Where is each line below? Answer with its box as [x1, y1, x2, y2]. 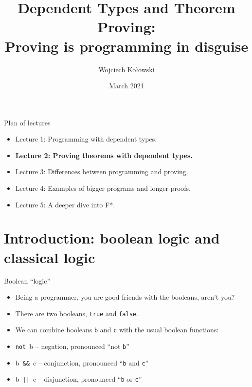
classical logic [4, 247, 95, 267]
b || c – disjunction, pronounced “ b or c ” [15, 374, 142, 384]
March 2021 [109, 81, 144, 91]
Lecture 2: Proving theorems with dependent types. [15, 150, 193, 160]
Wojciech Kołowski [98, 64, 155, 74]
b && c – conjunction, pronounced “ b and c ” [15, 357, 149, 367]
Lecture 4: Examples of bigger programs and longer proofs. [15, 183, 191, 193]
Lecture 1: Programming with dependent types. [15, 134, 157, 144]
